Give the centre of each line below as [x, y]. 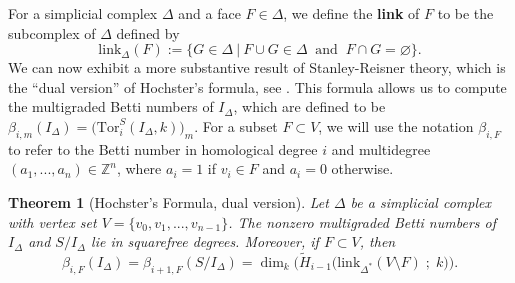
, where [139, 168]
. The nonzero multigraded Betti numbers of [362, 221]
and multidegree [381, 148]
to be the [465, 13]
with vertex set [52, 221]
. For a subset [236, 125]
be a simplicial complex [420, 201]
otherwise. [362, 168]
